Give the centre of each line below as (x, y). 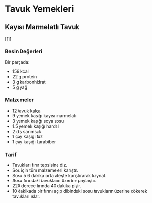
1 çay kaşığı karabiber (34, 142)
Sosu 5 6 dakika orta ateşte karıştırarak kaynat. (59, 175)
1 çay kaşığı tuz (27, 136)
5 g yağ (20, 87)
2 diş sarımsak (27, 131)
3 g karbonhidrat (29, 82)
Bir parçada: (17, 62)
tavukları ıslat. (26, 196)
